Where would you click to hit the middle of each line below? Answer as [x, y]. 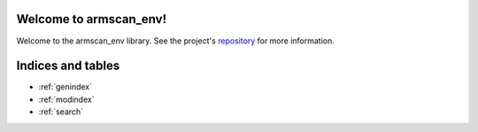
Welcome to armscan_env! [92, 19]
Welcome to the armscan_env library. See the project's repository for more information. [176, 41]
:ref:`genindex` [66, 87]
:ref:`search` [61, 112]
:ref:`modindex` [66, 99]
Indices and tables [68, 66]
